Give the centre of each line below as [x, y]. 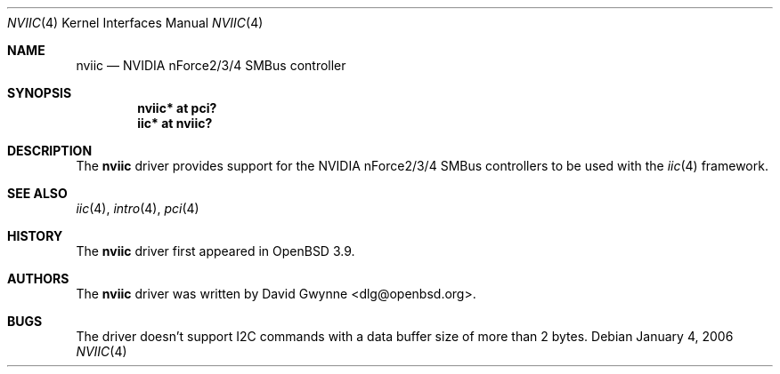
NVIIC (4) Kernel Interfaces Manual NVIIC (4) [135, 23]
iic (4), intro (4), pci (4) [138, 208]
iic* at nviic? [175, 123]
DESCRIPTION [50, 151]
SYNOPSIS [40, 93]
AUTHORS [38, 279]
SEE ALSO [37, 193]
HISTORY [35, 236]
